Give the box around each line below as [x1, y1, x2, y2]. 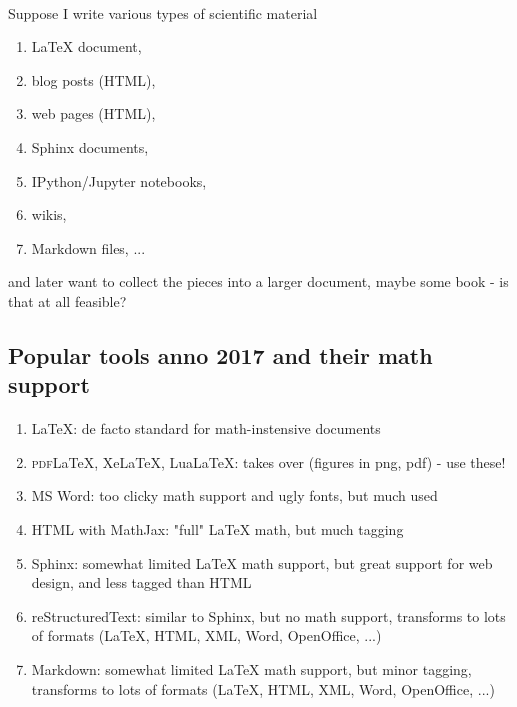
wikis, [31, 204, 67, 225]
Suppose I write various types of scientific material [8, 2, 318, 23]
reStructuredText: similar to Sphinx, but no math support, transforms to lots [31, 605, 506, 626]
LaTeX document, [31, 36, 142, 57]
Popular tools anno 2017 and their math [8, 339, 433, 370]
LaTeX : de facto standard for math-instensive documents [31, 418, 381, 439]
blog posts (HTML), [31, 69, 156, 90]
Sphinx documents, [31, 136, 149, 157]
